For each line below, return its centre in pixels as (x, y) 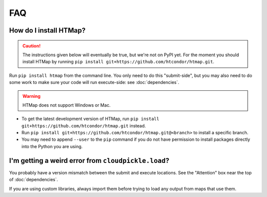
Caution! (32, 46)
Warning (31, 96)
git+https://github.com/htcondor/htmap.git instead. (84, 125)
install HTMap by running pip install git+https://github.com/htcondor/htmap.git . (118, 62)
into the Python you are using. (52, 146)
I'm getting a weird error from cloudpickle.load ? (89, 160)
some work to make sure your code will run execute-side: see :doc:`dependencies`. (94, 82)
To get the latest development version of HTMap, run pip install (90, 119)
